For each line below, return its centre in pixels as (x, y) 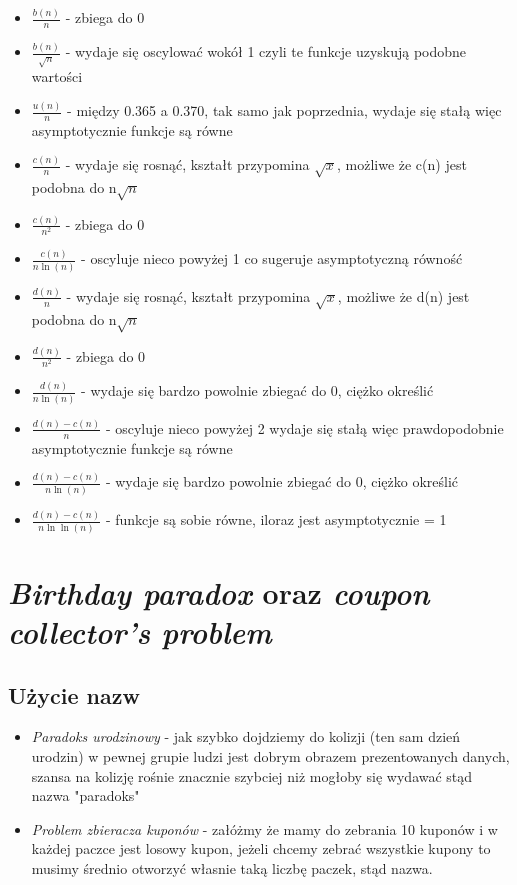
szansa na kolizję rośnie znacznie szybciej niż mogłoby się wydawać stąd (252, 775)
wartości (57, 76)
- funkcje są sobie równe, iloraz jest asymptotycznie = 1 (276, 519)
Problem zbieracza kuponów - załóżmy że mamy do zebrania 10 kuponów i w (264, 828)
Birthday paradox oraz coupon (219, 592)
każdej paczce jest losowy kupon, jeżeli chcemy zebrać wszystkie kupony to (261, 848)
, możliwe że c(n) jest (401, 164)
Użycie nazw (74, 694)
